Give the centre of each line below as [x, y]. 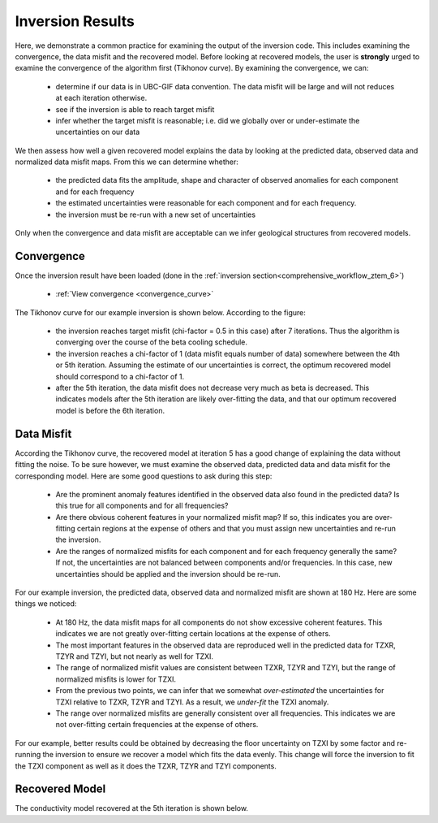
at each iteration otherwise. [101, 98]
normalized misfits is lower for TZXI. [116, 679]
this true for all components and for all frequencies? [142, 506]
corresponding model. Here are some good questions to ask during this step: [144, 476]
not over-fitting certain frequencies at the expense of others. [157, 725]
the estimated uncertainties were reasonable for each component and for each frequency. [206, 203]
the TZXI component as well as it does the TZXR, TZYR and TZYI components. [146, 766]
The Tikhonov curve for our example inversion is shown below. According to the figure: [160, 312]
